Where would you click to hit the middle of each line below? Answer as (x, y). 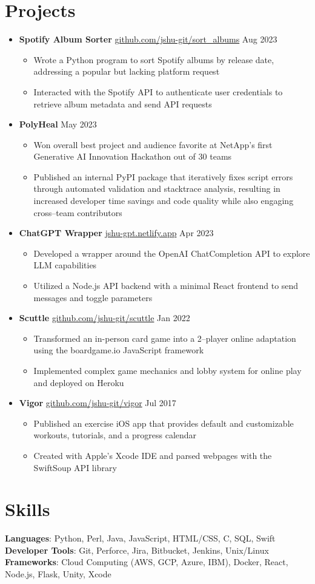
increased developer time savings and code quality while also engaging (164, 201)
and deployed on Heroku (79, 382)
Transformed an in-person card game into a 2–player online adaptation (165, 338)
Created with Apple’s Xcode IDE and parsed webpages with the (153, 455)
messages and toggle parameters (93, 297)
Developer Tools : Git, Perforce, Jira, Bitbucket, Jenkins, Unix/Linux (137, 550)
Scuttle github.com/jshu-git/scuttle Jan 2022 (104, 318)
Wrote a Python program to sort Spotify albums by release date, (154, 59)
